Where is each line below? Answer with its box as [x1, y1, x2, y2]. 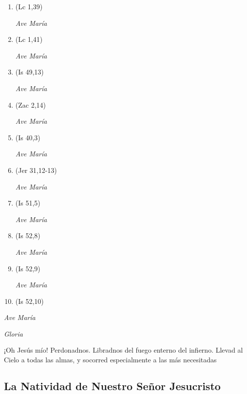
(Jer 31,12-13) [15, 165, 57, 175]
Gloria [4, 328, 23, 338]
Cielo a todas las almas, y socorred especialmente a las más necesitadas [4, 355, 217, 365]
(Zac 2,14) [15, 99, 46, 110]
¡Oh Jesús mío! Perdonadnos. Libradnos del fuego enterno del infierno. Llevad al [4, 345, 243, 355]
